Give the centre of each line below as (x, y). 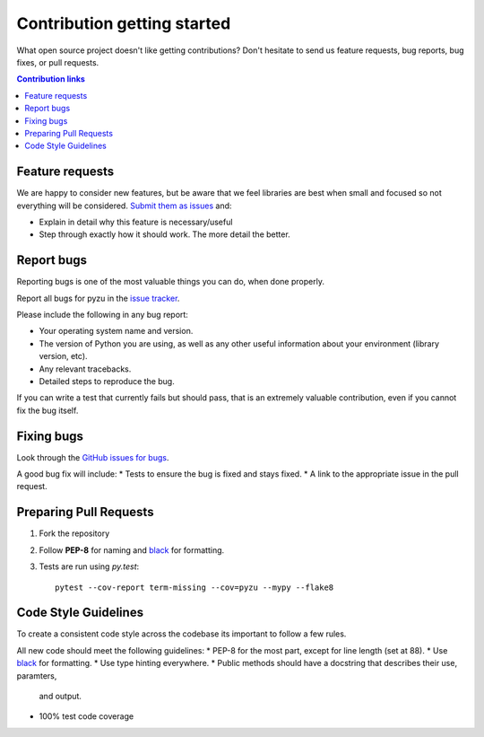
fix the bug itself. (48, 410)
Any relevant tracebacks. (85, 369)
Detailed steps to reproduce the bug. (107, 381)
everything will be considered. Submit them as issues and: (124, 206)
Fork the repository (74, 533)
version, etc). (64, 356)
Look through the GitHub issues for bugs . (93, 457)
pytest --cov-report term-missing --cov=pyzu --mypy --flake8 (194, 587)
